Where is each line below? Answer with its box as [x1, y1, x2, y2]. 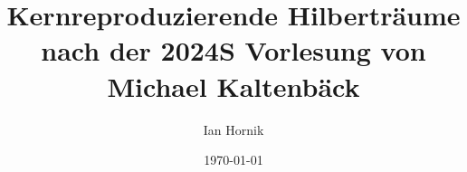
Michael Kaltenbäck [107, 67, 360, 104]
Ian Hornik [203, 119, 264, 139]
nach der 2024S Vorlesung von [41, 32, 426, 69]
